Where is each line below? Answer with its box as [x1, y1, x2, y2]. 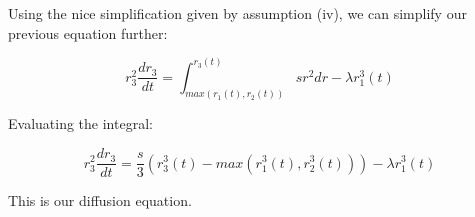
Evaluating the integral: [8, 113, 153, 134]
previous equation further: [8, 22, 168, 43]
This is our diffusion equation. [8, 190, 192, 211]
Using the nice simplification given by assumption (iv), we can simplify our [8, 3, 467, 23]
